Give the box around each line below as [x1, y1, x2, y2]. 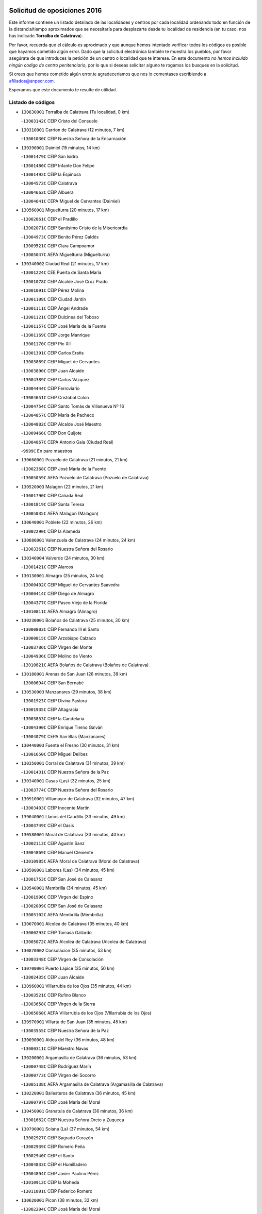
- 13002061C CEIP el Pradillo [21, 216, 78, 222]
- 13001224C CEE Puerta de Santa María [21, 270, 101, 275]
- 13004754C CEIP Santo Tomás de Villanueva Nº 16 [21, 404, 125, 409]
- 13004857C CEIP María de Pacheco [21, 412, 95, 418]
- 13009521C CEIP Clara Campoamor [21, 243, 95, 249]
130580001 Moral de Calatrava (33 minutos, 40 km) [21, 831, 126, 837]
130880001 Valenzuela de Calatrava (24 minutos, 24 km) [21, 537, 136, 543]
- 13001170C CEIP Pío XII [21, 341, 71, 347]
